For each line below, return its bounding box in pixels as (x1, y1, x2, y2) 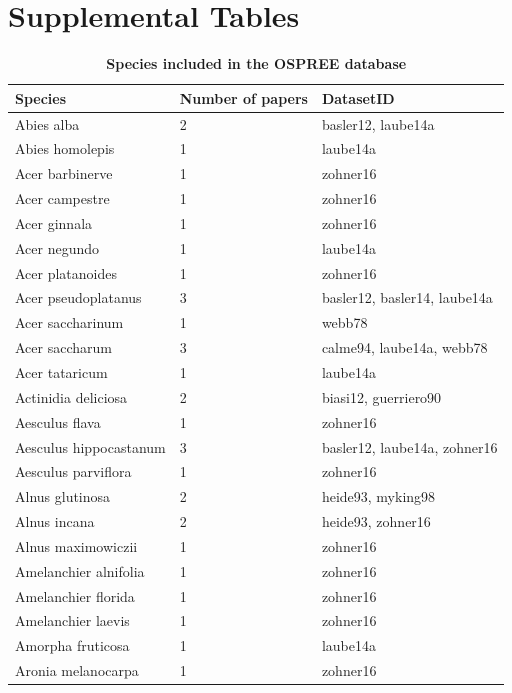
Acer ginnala (15, 212, 93, 233)
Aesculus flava (15, 411, 101, 432)
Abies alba (15, 113, 80, 134)
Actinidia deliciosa (15, 386, 128, 407)
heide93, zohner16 (321, 511, 431, 532)
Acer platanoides (15, 262, 118, 283)
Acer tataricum (15, 362, 108, 382)
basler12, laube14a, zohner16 (321, 436, 498, 457)
